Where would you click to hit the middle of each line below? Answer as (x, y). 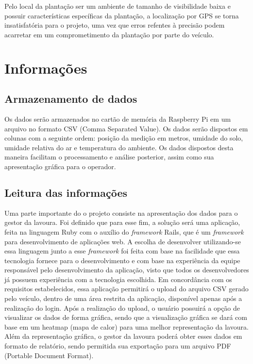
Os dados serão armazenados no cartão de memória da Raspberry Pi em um (118, 119)
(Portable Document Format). (49, 355)
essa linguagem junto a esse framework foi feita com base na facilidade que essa (122, 251)
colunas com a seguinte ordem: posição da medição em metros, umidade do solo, (124, 138)
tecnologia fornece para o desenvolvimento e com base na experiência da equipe (122, 260)
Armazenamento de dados (71, 99)
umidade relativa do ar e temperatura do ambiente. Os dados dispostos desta (119, 147)
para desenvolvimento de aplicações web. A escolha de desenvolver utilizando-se (123, 241)
